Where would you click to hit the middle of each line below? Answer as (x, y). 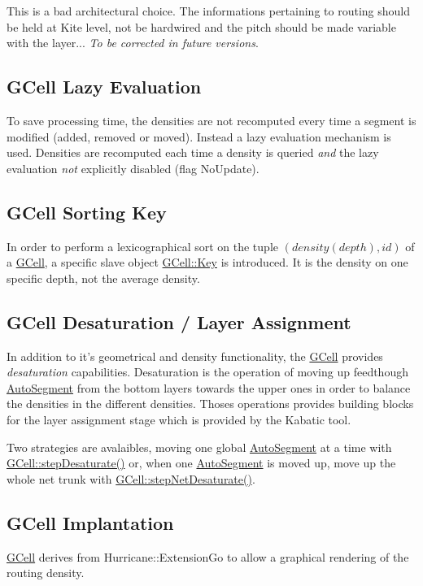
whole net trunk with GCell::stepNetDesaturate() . (131, 478)
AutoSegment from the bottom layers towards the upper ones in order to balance (209, 387)
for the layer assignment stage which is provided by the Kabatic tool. (179, 419)
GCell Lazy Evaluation (104, 87)
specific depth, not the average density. (103, 278)
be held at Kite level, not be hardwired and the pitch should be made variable (201, 26)
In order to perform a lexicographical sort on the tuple (142, 246)
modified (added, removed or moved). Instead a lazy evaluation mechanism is (199, 136)
